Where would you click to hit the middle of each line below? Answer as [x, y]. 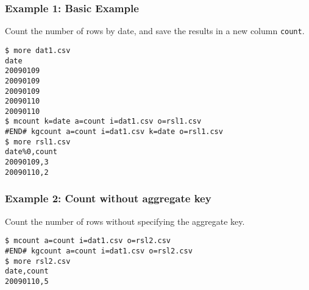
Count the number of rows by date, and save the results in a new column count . [155, 31]
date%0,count [31, 152]
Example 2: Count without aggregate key [108, 198]
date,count [27, 271]
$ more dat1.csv [38, 50]
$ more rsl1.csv [38, 142]
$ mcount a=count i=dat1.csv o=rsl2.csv [88, 241]
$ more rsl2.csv [38, 261]
